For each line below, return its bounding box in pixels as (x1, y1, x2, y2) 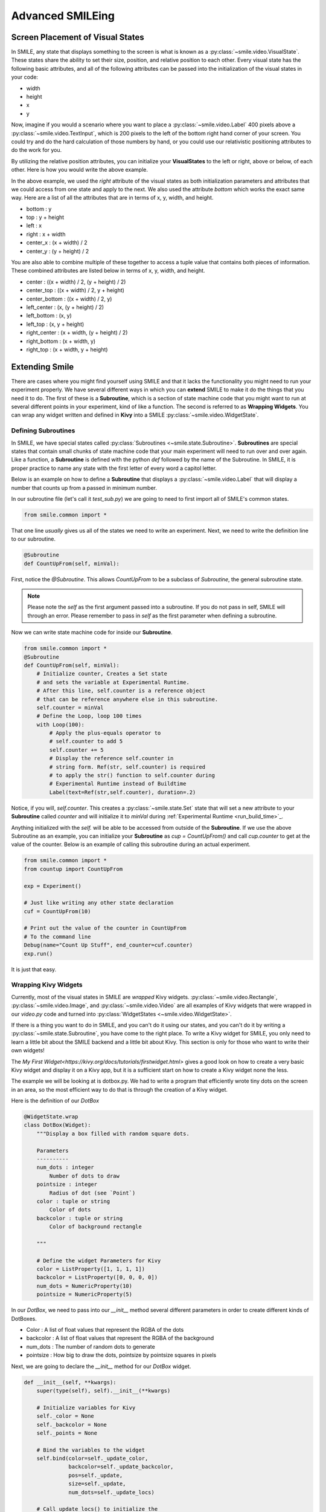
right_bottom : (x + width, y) (26, 337, 96, 345)
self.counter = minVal (36, 704, 104, 711)
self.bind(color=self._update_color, (36, 1455, 149, 1462)
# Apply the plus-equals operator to (49, 729, 161, 737)
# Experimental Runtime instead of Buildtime (49, 780, 187, 787)
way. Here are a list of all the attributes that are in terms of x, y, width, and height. (11, 194, 214, 201)
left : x (26, 222, 42, 229)
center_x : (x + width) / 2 (26, 239, 88, 246)
